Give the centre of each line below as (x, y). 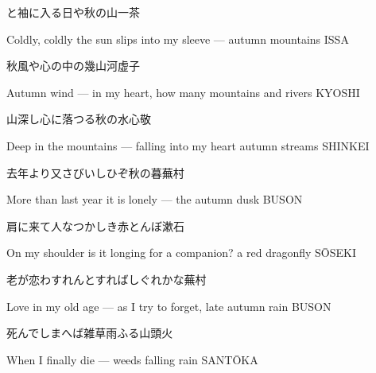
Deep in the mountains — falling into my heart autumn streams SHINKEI (188, 145)
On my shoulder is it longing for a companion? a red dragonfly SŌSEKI (182, 253)
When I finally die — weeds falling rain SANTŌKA (132, 359)
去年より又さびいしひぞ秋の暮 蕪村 (95, 172)
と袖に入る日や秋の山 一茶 (73, 12)
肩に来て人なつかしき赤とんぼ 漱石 (95, 225)
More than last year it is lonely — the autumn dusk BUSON (155, 199)
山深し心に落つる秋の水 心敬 (79, 119)
